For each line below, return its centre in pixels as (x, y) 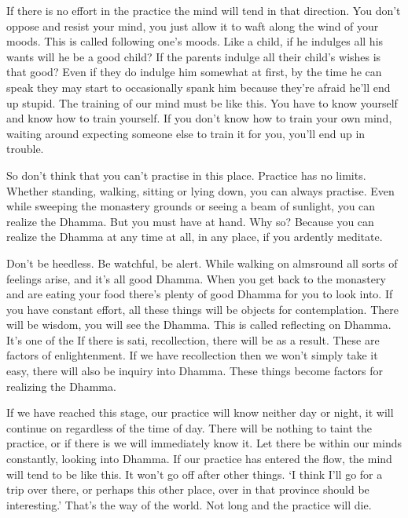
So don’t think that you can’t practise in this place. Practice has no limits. (186, 175)
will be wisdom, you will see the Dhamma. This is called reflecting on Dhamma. (199, 325)
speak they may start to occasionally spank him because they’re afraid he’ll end (198, 87)
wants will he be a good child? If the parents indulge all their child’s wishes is (194, 56)
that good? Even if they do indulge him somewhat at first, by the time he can (194, 72)
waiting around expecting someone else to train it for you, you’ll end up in (186, 133)
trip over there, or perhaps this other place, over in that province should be (188, 489)
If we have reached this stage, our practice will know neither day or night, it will (200, 412)
